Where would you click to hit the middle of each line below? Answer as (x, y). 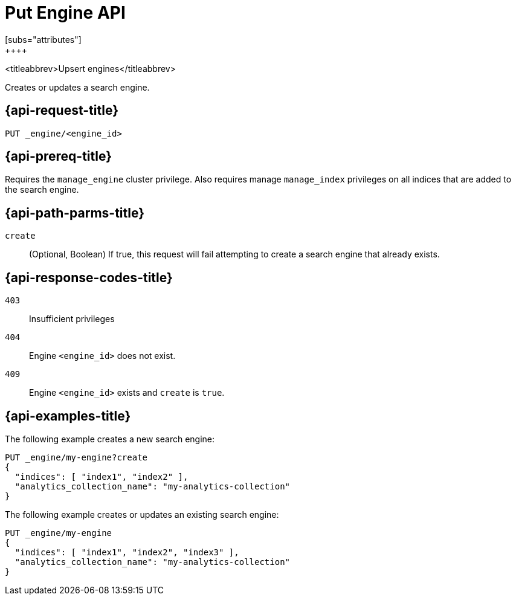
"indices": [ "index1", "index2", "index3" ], (127, 552)
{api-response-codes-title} (89, 277)
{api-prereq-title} (59, 156)
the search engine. (42, 190)
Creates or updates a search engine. (77, 87)
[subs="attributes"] (43, 39)
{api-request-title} (62, 111)
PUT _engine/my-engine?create (76, 457)
